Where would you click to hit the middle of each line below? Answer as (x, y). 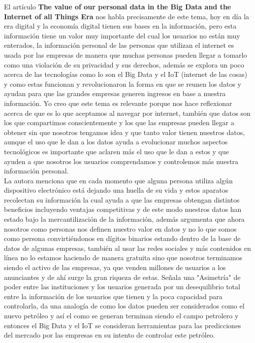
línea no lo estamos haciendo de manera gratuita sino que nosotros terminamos (123, 257)
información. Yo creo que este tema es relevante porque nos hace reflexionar (118, 103)
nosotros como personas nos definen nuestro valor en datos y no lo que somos (120, 228)
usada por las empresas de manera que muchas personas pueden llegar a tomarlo (126, 54)
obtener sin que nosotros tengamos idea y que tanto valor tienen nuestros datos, (125, 132)
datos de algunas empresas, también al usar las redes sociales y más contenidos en (127, 248)
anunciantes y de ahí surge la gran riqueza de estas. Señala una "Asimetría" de (122, 277)
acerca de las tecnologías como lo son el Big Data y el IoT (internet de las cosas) (126, 74)
